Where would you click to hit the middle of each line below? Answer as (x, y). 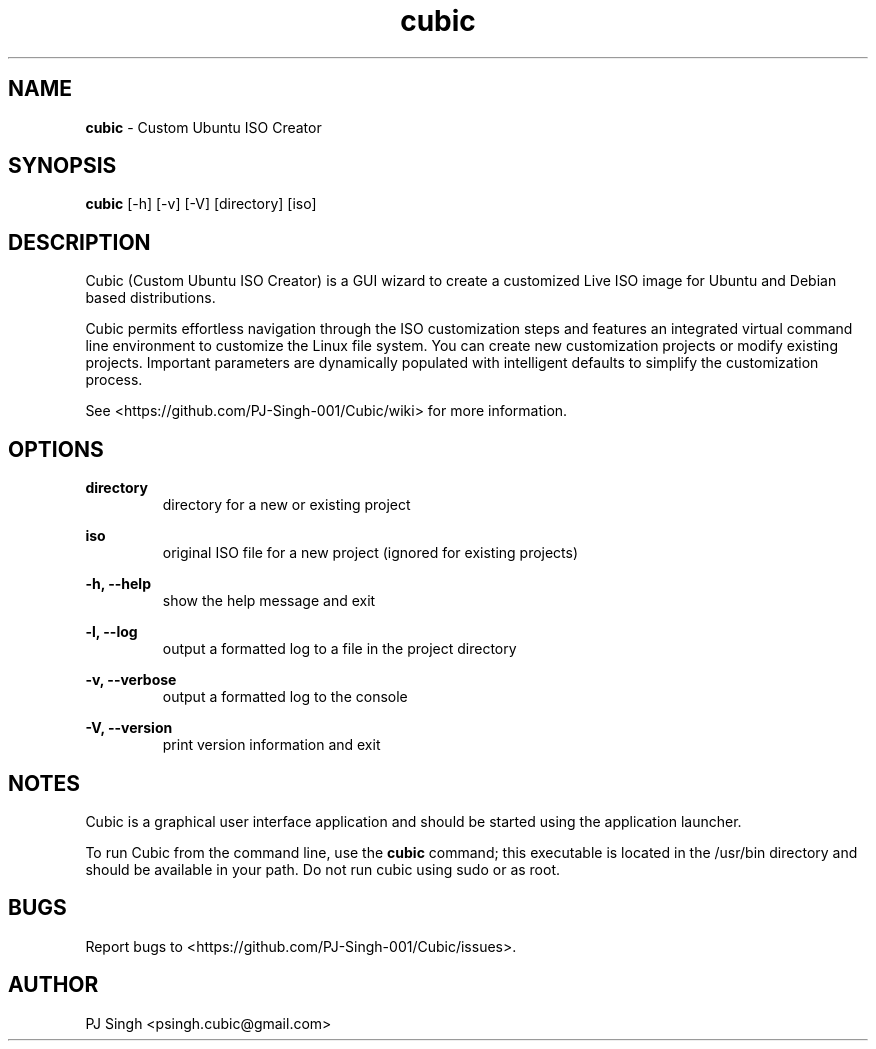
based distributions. (150, 298)
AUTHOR (53, 985)
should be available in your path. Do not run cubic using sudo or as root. (323, 869)
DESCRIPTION (79, 242)
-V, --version (129, 728)
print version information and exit (271, 745)
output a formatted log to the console (285, 697)
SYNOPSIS (62, 166)
